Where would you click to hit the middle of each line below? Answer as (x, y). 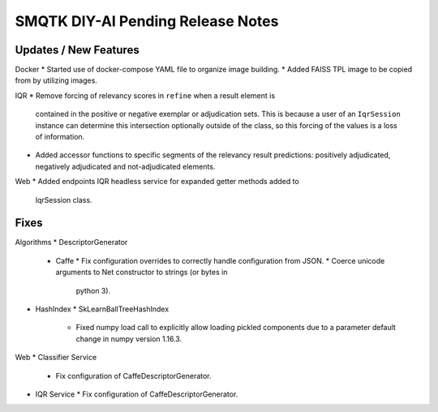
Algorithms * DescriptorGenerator (71, 242)
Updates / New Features (77, 50)
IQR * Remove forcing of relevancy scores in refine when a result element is (145, 95)
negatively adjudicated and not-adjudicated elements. (125, 166)
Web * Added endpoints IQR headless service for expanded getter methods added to (157, 182)
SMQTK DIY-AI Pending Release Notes (147, 21)
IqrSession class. (64, 200)
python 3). (93, 290)
